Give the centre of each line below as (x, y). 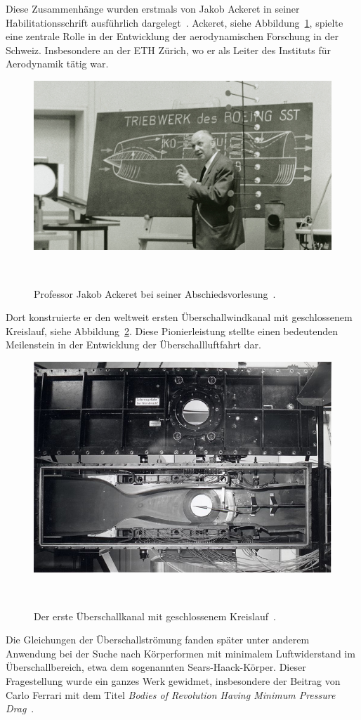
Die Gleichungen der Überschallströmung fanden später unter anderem (158, 640)
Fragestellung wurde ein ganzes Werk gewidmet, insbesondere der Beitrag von (173, 680)
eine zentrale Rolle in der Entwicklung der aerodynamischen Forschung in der (172, 36)
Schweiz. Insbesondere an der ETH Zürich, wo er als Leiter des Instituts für (169, 50)
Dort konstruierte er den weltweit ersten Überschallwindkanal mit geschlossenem (179, 317)
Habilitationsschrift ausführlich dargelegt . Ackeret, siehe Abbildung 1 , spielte (175, 22)
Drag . (20, 708)
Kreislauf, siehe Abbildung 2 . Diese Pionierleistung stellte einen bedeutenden (172, 330)
